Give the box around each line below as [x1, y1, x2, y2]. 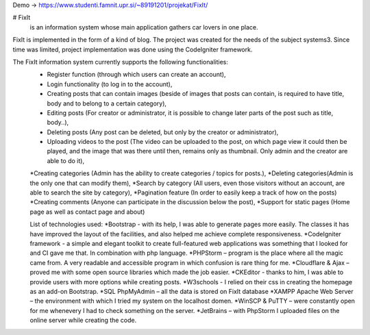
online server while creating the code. [29, 316, 137, 325]
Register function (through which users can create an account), [47, 71, 226, 79]
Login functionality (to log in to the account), [47, 79, 173, 88]
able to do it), [47, 156, 85, 164]
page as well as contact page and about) [29, 208, 145, 216]
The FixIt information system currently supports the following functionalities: [12, 58, 229, 66]
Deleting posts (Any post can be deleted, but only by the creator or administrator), [47, 127, 279, 136]
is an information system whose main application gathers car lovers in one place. [29, 23, 258, 31]
